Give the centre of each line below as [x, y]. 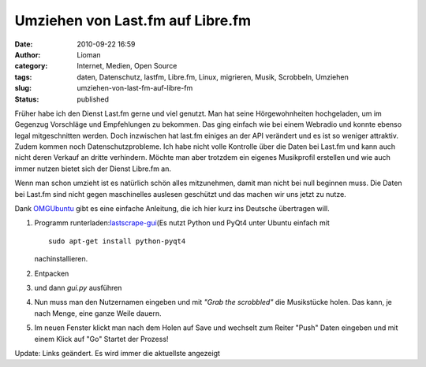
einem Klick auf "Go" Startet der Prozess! [101, 339]
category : [31, 66]
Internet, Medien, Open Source [127, 66]
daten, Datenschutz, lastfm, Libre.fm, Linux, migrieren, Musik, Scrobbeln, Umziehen [213, 77]
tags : [23, 77]
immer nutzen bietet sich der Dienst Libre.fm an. [93, 169]
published [93, 99]
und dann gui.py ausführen [78, 287]
